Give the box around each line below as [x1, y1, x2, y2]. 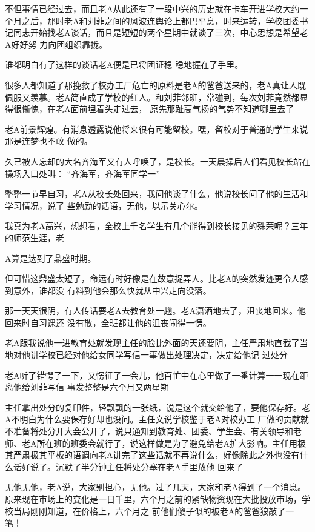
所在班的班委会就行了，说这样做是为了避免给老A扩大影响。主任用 [36, 436, 297, 449]
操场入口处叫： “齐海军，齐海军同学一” [5, 167, 160, 179]
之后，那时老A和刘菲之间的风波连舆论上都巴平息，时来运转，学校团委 [21, 14, 300, 27]
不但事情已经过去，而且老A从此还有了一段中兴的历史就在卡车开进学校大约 [5, 2, 300, 15]
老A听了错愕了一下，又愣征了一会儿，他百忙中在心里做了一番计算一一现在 [5, 368, 300, 381]
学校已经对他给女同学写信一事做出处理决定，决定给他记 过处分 [38, 348, 288, 361]
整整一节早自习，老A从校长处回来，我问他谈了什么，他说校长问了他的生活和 [5, 187, 308, 200]
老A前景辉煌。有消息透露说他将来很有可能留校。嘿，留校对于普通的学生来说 [5, 122, 308, 135]
